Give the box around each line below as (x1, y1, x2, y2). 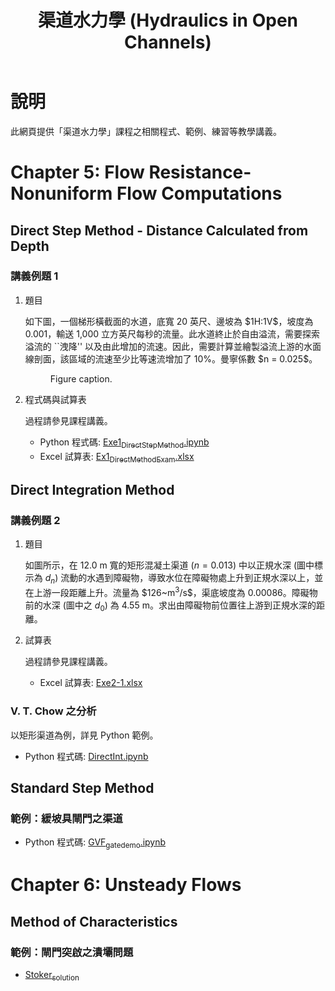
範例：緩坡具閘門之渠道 (10, 811, 123, 825)
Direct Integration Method (10, 481, 175, 498)
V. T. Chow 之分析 (10, 704, 97, 718)
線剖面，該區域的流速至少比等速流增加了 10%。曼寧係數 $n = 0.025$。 (24, 352, 318, 365)
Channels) (124, 31, 212, 54)
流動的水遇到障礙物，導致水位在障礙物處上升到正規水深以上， (60, 572, 315, 584)
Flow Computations (116, 182, 283, 205)
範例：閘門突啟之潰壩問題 (10, 945, 134, 959)
